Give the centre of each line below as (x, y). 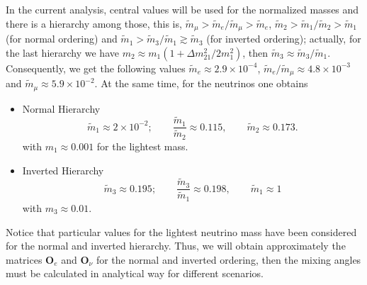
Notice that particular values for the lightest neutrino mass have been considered (181, 231)
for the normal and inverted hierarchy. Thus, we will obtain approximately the (176, 246)
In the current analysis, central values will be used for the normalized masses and (182, 9)
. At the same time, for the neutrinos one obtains (201, 83)
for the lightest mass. (142, 146)
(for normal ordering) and (62, 39)
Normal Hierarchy (61, 108)
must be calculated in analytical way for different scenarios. (135, 273)
